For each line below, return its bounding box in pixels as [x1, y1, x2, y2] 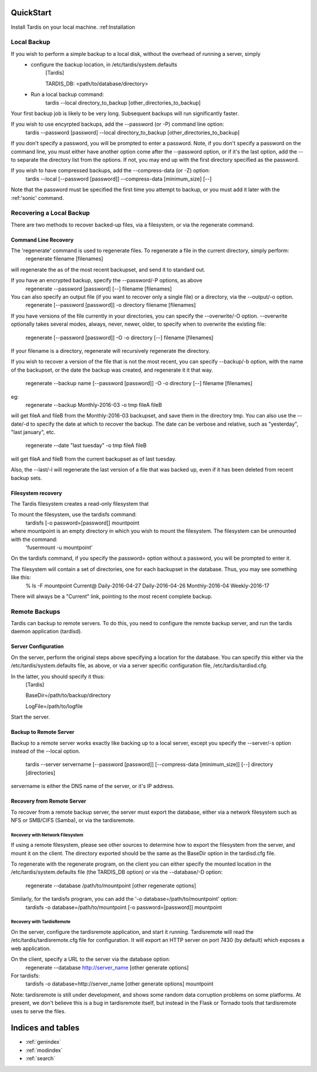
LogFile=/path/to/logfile [25, 703, 83, 710]
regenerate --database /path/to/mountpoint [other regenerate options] [25, 882, 197, 889]
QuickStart [11, 8, 52, 18]
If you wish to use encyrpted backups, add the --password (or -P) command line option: [11, 121, 224, 128]
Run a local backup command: [31, 91, 104, 98]
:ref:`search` [25, 1055, 56, 1062]
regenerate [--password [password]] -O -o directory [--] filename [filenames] [25, 334, 214, 341]
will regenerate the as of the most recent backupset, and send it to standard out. [11, 266, 205, 273]
